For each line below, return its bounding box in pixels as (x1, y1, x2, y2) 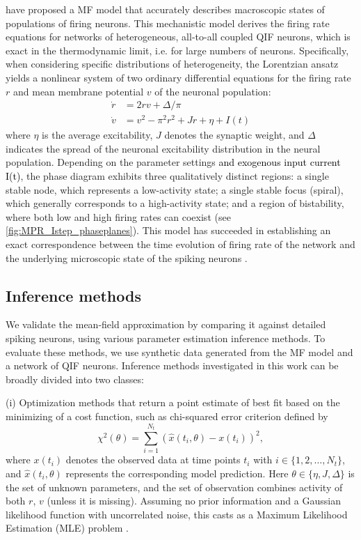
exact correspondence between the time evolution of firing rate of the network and (6, 237, 355, 252)
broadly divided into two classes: (6, 371, 144, 386)
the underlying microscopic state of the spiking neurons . (6, 250, 248, 265)
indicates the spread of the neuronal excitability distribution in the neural (6, 141, 321, 155)
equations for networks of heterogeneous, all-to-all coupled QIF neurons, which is (6, 29, 351, 44)
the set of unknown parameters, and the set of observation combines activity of (6, 479, 343, 494)
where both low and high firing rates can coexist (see (6, 209, 231, 224)
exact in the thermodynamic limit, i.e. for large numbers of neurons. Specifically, (6, 43, 349, 57)
